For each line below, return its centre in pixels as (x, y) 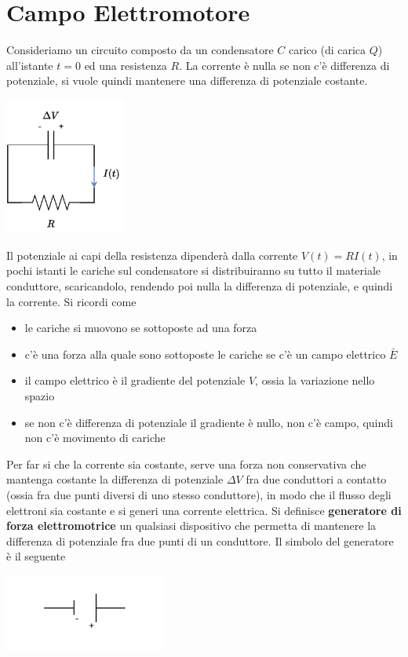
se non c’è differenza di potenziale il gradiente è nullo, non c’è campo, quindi (209, 422)
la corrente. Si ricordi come (71, 301)
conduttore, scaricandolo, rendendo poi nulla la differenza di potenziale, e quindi (200, 286)
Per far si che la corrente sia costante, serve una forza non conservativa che (186, 464)
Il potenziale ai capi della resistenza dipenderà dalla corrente (152, 255)
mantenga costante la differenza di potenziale (115, 479)
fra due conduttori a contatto (316, 479)
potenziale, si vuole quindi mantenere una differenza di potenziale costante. (187, 80)
